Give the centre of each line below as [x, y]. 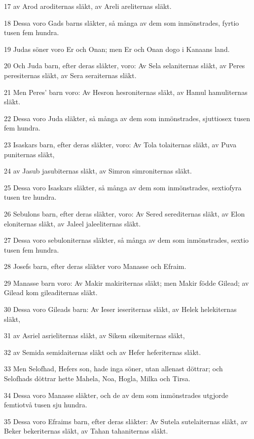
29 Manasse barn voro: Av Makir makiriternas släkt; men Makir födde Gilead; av [127, 283]
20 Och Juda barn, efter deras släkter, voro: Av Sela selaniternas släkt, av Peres [125, 66]
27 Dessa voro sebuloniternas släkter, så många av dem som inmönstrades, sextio [127, 240]
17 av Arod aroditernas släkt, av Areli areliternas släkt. [88, 6]
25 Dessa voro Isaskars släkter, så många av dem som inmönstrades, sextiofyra [123, 187]
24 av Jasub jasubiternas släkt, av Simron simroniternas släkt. [98, 171]
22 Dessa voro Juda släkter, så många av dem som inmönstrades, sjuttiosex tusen [127, 118]
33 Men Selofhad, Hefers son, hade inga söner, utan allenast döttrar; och [113, 369]
